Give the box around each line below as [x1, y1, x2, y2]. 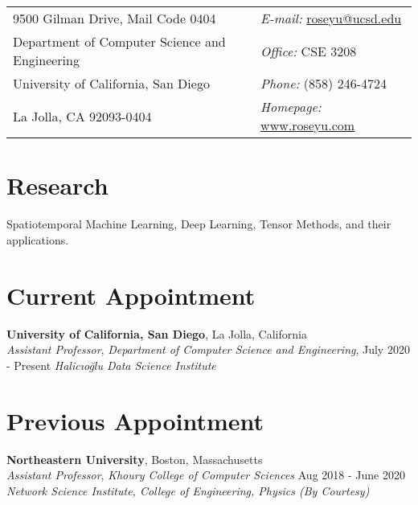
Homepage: [260, 97, 322, 117]
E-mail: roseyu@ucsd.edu [260, 9, 402, 28]
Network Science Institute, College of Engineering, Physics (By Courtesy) [6, 482, 370, 499]
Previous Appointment [6, 404, 264, 437]
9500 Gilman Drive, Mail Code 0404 [13, 9, 216, 28]
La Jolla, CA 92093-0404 [13, 106, 152, 125]
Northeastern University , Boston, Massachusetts [6, 450, 263, 467]
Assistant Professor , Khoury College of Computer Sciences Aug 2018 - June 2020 [6, 466, 405, 483]
